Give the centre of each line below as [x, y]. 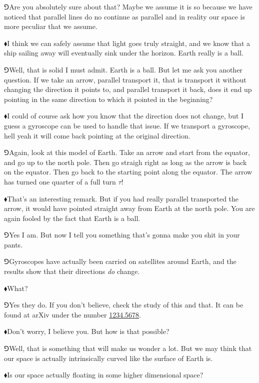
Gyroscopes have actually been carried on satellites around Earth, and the [123, 261]
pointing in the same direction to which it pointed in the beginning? [108, 99]
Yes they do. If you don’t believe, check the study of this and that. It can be [126, 305]
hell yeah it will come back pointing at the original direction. [97, 135]
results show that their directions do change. [72, 271]
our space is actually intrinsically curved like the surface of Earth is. [108, 358]
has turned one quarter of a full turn [60, 181]
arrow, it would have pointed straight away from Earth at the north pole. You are [129, 208]
